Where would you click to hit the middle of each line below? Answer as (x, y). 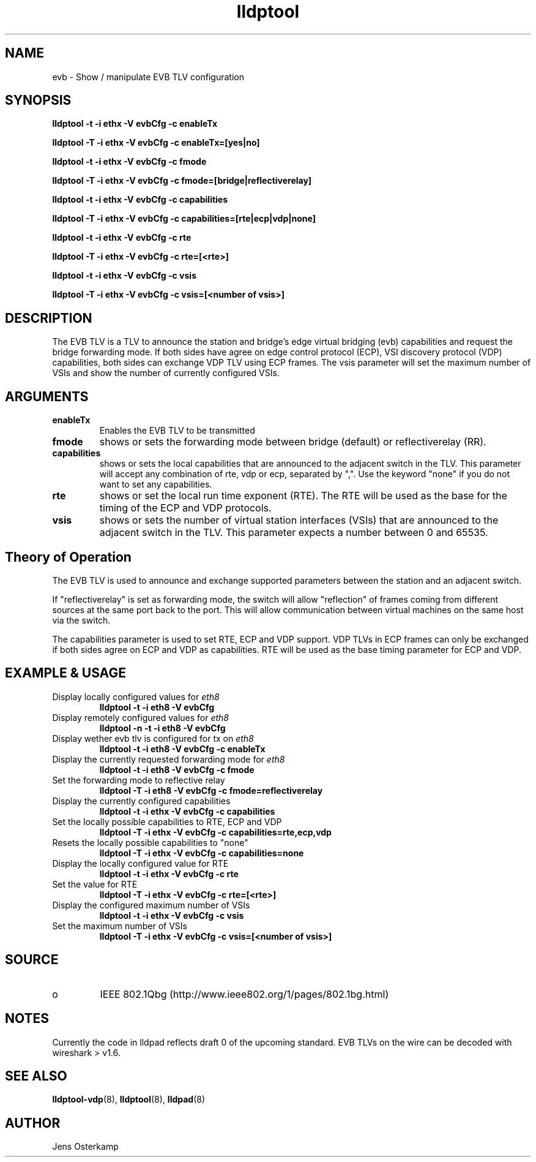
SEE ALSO (36, 1076)
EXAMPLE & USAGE (65, 673)
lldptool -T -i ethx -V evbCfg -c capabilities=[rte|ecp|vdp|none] (184, 219)
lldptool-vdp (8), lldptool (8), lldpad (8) (129, 1100)
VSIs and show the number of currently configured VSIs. (166, 373)
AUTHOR (33, 1123)
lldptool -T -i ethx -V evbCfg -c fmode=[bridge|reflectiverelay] (182, 181)
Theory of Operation (68, 557)
